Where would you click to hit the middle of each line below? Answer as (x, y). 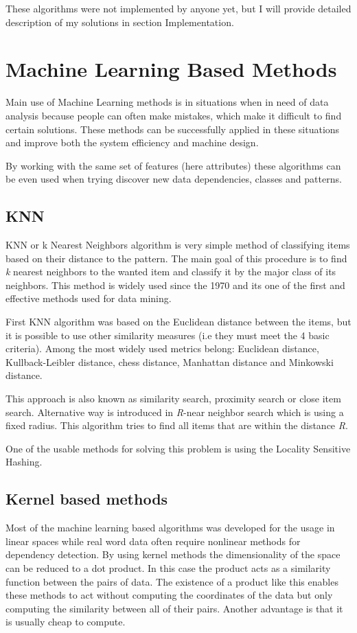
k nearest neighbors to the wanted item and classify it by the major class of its (171, 272)
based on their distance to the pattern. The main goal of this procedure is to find (176, 258)
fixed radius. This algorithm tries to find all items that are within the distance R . (177, 425)
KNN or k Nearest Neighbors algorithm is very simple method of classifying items (178, 245)
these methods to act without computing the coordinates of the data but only (169, 595)
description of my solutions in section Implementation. (120, 22)
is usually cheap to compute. (66, 622)
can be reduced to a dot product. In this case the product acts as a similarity (168, 567)
